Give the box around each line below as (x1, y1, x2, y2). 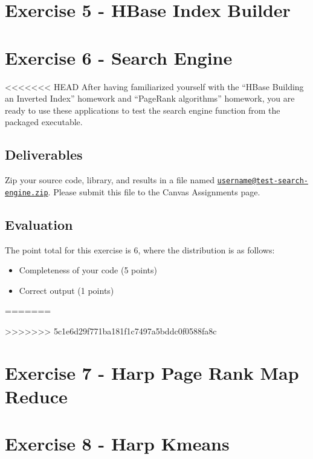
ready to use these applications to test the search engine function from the (5, 103, 280, 116)
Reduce (5, 383, 68, 408)
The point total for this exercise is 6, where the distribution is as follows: (5, 243, 275, 256)
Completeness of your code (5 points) (19, 264, 157, 276)
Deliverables (5, 145, 83, 164)
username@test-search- (217, 177, 308, 186)
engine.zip (5, 188, 48, 197)
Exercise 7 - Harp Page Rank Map (5, 360, 299, 385)
